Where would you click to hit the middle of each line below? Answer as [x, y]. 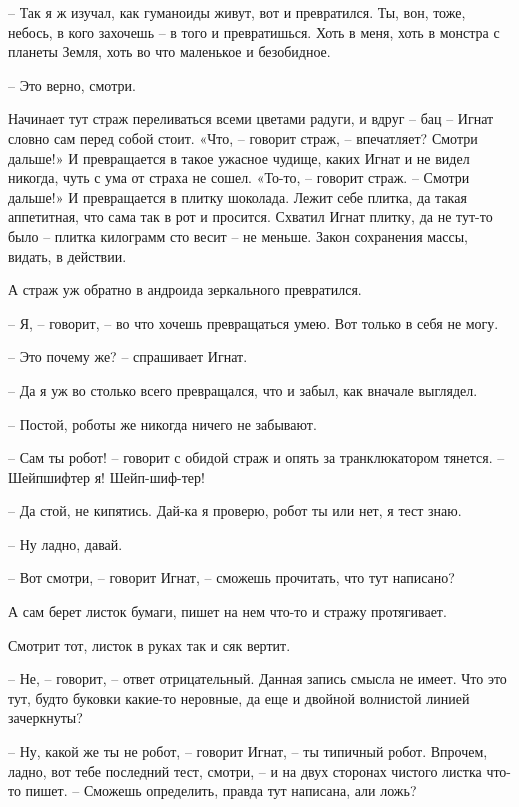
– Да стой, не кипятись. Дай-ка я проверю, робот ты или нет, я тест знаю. [235, 510]
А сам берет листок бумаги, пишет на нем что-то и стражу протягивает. [227, 611]
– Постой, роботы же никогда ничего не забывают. [162, 423]
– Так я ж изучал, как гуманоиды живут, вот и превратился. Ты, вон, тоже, [237, 12]
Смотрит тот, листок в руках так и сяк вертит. [149, 644]
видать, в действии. [67, 255]
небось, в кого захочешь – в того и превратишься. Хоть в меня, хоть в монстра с [254, 31]
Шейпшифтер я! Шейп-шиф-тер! [106, 476]
